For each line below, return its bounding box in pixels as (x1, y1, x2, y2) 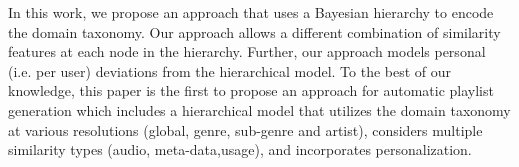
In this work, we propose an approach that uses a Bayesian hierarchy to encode (8, 2, 494, 22)
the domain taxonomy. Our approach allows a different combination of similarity (8, 21, 501, 42)
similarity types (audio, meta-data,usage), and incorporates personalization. (8, 139, 472, 160)
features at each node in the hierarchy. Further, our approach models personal (8, 41, 486, 62)
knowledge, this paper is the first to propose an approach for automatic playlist (8, 80, 494, 101)
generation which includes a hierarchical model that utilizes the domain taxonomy (8, 99, 511, 120)
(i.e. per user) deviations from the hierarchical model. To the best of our (8, 60, 452, 81)
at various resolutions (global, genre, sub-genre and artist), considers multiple (8, 119, 483, 140)
